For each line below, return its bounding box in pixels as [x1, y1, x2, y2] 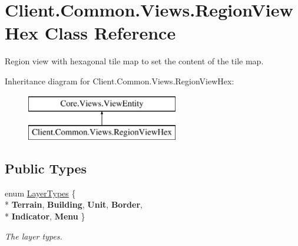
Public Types [5, 159, 87, 178]
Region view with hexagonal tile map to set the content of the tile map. [5, 55, 264, 67]
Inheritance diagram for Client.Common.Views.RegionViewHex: [5, 74, 234, 87]
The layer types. [5, 229, 62, 242]
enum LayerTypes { [5, 186, 76, 199]
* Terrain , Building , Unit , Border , [5, 198, 143, 211]
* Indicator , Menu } [5, 210, 85, 222]
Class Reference [44, 21, 176, 45]
